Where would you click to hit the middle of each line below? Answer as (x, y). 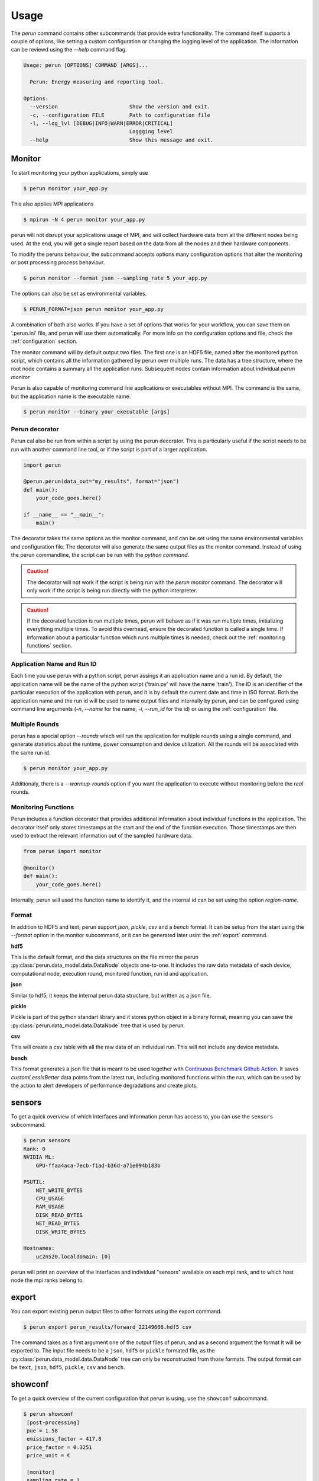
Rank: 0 (34, 1149)
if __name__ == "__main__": (64, 514)
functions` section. (50, 646)
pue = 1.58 (43, 1430)
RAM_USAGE (50, 1207)
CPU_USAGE (50, 1199)
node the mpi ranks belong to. (48, 1280)
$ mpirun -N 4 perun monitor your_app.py (84, 220)
